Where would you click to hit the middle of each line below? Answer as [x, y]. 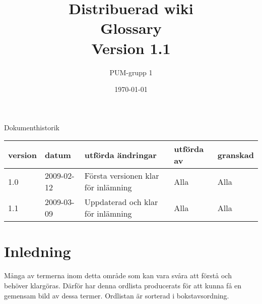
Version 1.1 [131, 48]
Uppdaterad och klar [121, 202]
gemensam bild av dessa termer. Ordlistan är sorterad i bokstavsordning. [117, 295]
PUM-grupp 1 [131, 72]
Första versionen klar [122, 176]
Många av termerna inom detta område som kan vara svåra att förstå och [118, 275]
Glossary [131, 28]
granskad [236, 155]
